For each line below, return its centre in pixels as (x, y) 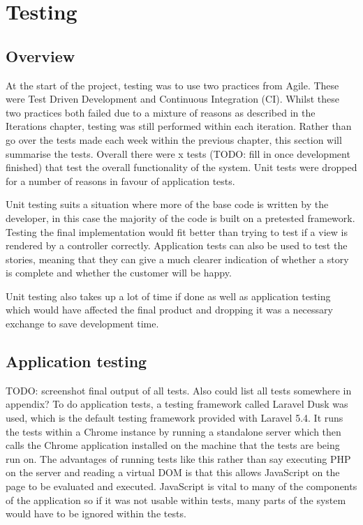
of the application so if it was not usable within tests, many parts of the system (176, 500)
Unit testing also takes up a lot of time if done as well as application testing (168, 296)
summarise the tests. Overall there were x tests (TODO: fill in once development (178, 153)
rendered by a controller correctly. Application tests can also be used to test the (177, 245)
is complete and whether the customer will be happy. (119, 273)
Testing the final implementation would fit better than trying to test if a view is (177, 231)
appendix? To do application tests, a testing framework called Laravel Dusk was (177, 404)
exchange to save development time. (82, 324)
